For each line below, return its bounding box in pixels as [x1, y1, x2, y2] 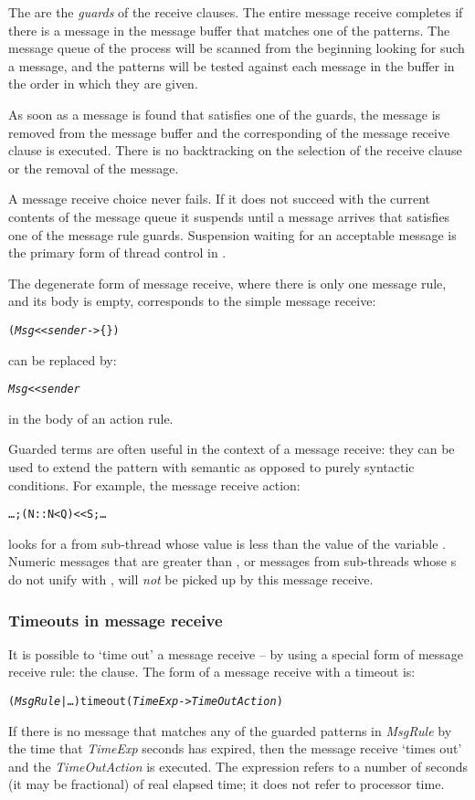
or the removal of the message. [8, 158, 179, 177]
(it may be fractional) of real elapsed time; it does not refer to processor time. [8, 774, 445, 794]
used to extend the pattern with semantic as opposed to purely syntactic [8, 458, 415, 476]
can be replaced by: [8, 350, 117, 369]
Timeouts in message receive [8, 608, 223, 631]
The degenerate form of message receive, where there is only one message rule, [8, 273, 447, 292]
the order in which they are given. [8, 74, 198, 93]
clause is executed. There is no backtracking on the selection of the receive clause [8, 141, 462, 160]
